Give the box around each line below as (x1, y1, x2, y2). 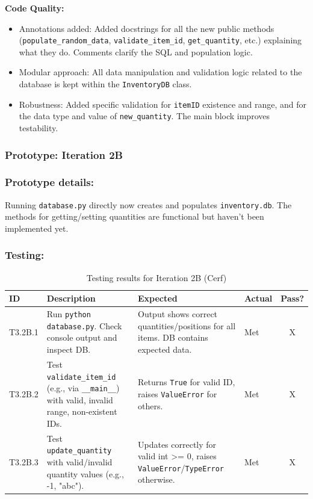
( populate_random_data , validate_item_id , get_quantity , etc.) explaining (19, 34, 302, 46)
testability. (19, 122, 58, 134)
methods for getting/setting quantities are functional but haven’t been (5, 210, 264, 223)
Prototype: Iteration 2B (5, 147, 123, 162)
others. (137, 399, 163, 412)
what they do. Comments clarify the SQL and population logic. (19, 45, 253, 58)
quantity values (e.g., (46, 467, 124, 480)
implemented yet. (5, 222, 69, 234)
